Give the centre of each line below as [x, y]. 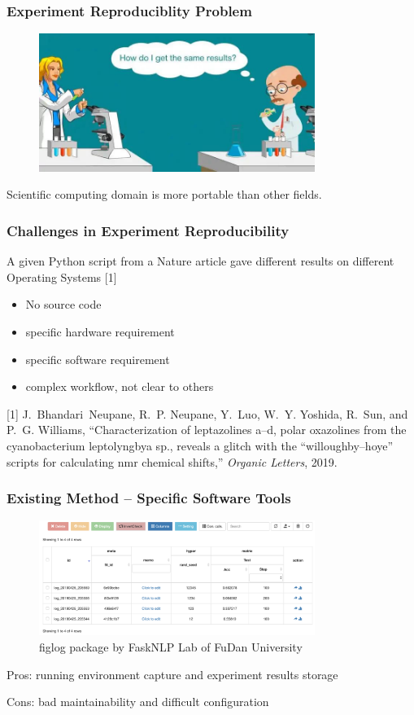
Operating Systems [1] [62, 276]
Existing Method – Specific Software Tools [149, 498]
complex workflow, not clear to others [120, 386]
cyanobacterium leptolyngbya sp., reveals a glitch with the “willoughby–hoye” [200, 445]
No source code [63, 304]
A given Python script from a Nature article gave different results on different [200, 261]
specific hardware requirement [100, 331]
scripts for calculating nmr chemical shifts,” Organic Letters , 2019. [172, 461]
